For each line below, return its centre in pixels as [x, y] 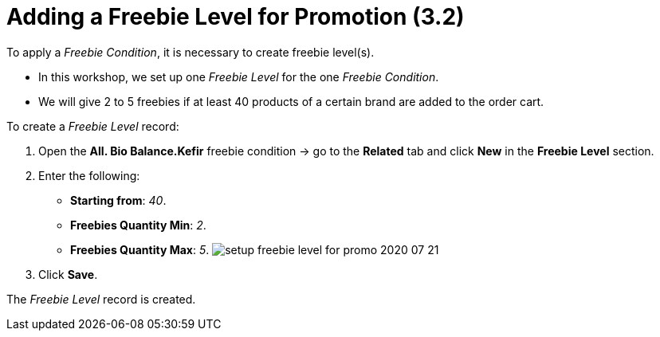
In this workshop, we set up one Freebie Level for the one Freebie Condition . [239, 76]
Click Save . [68, 274]
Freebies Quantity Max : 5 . [140, 249]
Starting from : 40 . [118, 200]
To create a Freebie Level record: [93, 126]
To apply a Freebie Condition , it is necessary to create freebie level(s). [191, 52]
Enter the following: [89, 175]
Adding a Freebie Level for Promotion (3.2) [236, 17]
